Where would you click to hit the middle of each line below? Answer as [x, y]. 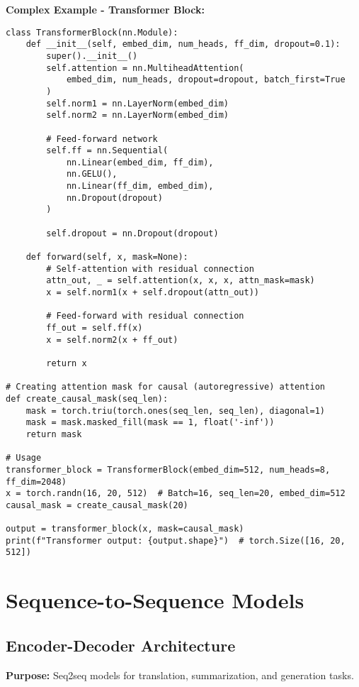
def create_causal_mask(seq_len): [87, 399]
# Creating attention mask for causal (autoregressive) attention [166, 387]
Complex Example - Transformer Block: [106, 9]
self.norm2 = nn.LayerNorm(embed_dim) [137, 115]
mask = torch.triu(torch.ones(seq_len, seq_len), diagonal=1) [176, 411]
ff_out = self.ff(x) [95, 328]
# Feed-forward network [102, 139]
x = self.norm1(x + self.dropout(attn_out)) [153, 293]
